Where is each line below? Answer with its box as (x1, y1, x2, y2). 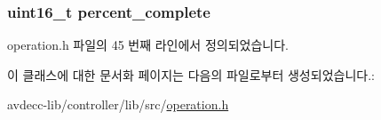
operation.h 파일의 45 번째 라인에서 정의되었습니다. (7, 36, 289, 54)
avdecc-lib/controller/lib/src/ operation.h (7, 95, 229, 114)
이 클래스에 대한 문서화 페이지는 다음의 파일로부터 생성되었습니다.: (7, 65, 375, 84)
